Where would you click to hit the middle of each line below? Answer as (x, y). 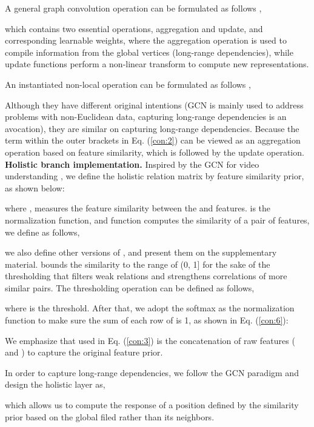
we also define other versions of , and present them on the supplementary (141, 252)
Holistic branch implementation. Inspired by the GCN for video (132, 164)
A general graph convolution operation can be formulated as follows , (133, 8)
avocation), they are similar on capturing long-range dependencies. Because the (152, 128)
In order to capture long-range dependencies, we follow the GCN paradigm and (152, 372)
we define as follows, (42, 232)
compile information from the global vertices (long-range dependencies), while (149, 52)
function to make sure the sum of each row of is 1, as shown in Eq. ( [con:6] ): (147, 320)
